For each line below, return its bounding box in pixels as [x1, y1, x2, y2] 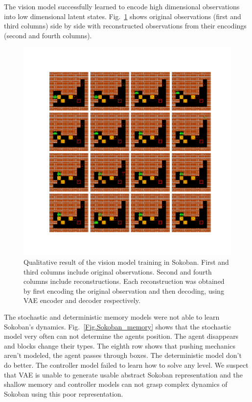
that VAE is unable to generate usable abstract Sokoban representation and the [4, 369, 243, 379]
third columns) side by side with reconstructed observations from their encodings [4, 21, 247, 31]
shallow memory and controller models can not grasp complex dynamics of [4, 379, 228, 389]
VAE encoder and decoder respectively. [23, 295, 140, 305]
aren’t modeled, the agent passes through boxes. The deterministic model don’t [4, 350, 242, 360]
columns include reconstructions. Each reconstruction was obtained [23, 276, 225, 286]
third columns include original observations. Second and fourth [23, 266, 212, 276]
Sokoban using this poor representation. [4, 388, 123, 399]
